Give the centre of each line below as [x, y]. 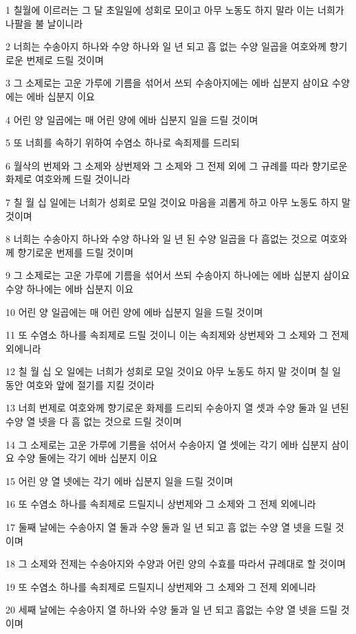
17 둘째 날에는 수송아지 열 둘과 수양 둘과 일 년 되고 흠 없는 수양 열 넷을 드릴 [169, 527]
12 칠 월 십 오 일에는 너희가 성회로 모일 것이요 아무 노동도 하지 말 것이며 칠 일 [173, 371]
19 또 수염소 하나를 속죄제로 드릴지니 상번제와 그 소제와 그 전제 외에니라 [161, 586]
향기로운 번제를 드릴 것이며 [76, 252]
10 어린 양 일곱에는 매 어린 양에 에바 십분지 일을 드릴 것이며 [134, 312]
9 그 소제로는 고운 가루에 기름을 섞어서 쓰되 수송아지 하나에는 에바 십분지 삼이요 [178, 275]
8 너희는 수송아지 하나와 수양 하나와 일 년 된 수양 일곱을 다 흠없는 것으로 [162, 239]
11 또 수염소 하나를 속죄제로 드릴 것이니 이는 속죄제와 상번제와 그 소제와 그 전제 [177, 335]
